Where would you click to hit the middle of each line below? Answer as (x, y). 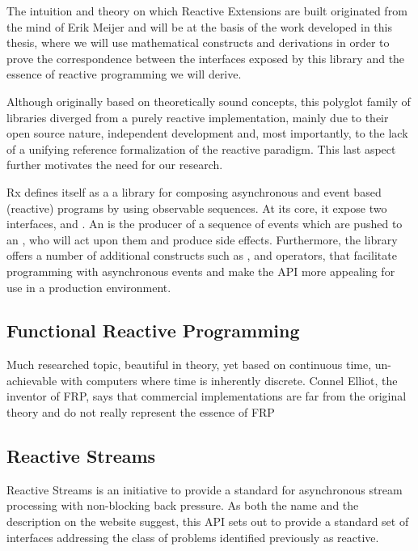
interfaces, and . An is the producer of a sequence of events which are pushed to (205, 224)
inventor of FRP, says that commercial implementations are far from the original (207, 396)
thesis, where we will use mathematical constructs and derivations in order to (198, 42)
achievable (32, 380)
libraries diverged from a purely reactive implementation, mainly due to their (198, 117)
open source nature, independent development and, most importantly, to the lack (207, 133)
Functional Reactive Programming (153, 331)
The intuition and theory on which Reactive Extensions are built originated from (207, 11)
